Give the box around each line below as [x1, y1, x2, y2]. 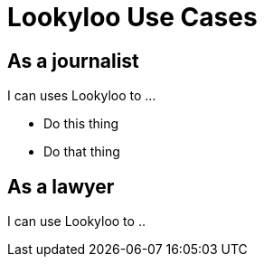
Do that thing [43, 144, 120, 160]
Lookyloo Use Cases [7, 2, 258, 33]
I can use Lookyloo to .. [7, 213, 146, 230]
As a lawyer [7, 174, 115, 198]
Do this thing [43, 116, 119, 132]
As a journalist [7, 49, 139, 72]
